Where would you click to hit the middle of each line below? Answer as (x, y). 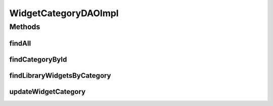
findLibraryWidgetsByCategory (60, 75)
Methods (25, 27)
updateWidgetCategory (48, 92)
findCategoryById (38, 59)
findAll (20, 43)
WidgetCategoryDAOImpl (64, 13)
